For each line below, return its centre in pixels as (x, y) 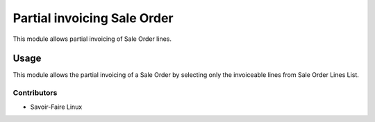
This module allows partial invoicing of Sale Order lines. (92, 39)
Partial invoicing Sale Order (93, 18)
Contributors (35, 93)
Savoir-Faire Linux (56, 107)
